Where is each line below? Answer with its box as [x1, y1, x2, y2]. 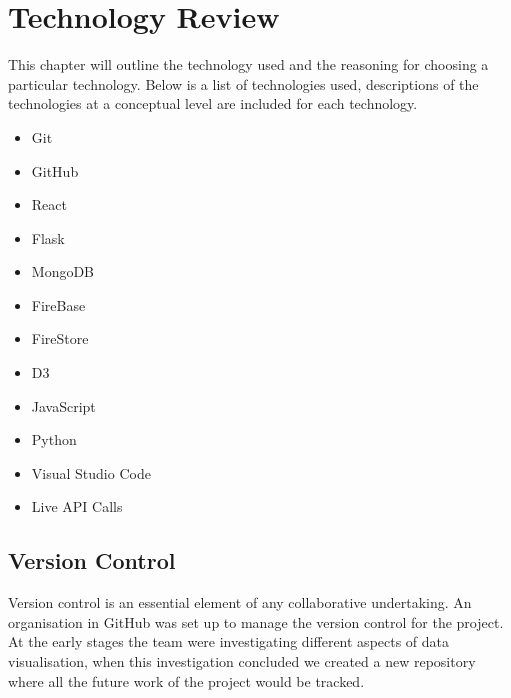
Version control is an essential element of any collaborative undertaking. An [8, 592, 472, 613]
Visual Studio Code [31, 462, 151, 483]
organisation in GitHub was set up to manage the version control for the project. [8, 611, 504, 632]
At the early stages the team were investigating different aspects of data [8, 631, 450, 652]
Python [31, 429, 77, 450]
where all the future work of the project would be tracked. [8, 670, 365, 691]
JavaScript [31, 395, 96, 416]
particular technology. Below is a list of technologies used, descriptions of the [8, 73, 479, 94]
